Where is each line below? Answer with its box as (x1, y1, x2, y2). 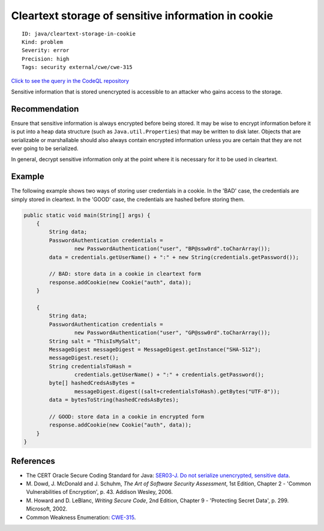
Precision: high (22, 55, 70, 62)
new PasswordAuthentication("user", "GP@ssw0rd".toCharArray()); (74, 329, 271, 336)
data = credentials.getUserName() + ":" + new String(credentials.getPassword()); (49, 254, 299, 260)
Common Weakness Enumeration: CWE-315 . (26, 514, 136, 521)
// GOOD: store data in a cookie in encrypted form (49, 413, 205, 420)
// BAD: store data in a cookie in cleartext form (49, 271, 201, 277)
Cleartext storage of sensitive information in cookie (11, 9, 273, 22)
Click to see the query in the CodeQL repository (11, 77, 129, 84)
